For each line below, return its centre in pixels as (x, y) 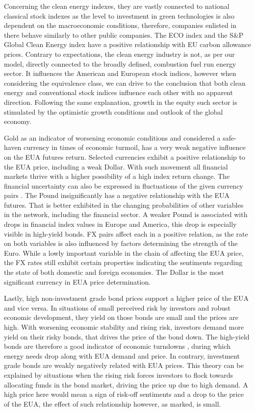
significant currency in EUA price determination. (77, 281)
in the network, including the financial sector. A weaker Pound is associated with (126, 214)
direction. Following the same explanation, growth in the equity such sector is (121, 102)
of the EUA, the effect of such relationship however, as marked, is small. (113, 403)
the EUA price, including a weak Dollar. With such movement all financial (116, 166)
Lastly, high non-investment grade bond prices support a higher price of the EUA (127, 298)
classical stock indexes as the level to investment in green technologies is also (119, 15)
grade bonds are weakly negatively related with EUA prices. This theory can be (124, 365)
